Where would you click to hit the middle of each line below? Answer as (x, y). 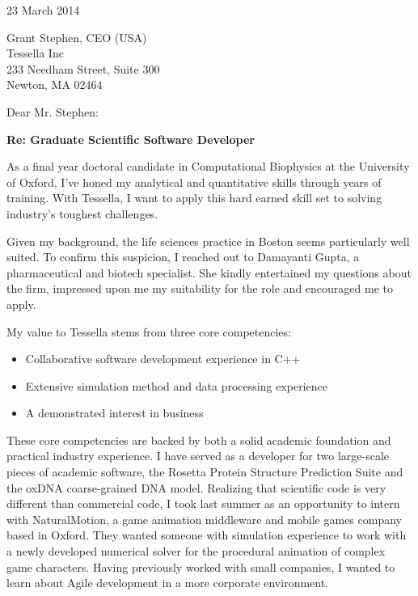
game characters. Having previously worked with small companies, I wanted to (201, 566)
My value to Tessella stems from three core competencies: (149, 331)
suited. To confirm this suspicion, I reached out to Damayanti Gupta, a (183, 257)
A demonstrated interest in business (114, 413)
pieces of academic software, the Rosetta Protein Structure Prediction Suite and (205, 472)
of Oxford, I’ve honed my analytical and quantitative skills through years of (194, 182)
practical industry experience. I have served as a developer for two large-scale (198, 456)
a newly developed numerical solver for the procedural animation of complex (196, 551)
